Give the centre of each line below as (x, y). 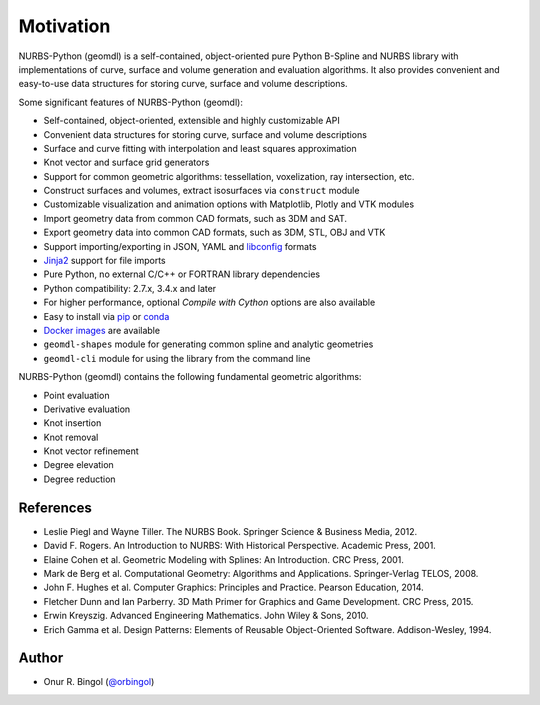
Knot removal (71, 437)
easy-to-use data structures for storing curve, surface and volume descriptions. (183, 84)
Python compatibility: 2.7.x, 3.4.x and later (130, 288)
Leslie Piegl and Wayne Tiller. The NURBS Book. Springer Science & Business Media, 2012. (230, 531)
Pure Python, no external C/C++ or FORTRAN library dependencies (181, 274)
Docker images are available (101, 330)
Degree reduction (79, 479)
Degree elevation (78, 465)
